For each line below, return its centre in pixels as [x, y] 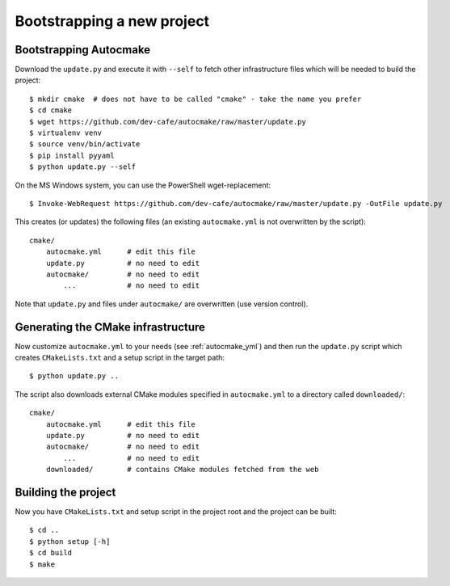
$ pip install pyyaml [72, 155]
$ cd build [51, 553]
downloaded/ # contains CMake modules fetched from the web [182, 470]
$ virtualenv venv [66, 133]
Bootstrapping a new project [112, 21]
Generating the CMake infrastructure [110, 327]
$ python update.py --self [83, 167]
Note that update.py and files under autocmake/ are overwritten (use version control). [162, 304]
